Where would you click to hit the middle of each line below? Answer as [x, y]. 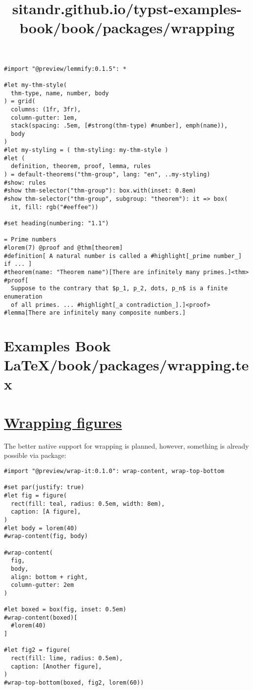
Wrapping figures [63, 422]
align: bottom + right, [49, 577]
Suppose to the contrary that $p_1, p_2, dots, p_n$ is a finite [119, 289]
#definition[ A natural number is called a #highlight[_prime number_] [123, 256]
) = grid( [20, 101]
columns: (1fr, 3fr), [46, 109]
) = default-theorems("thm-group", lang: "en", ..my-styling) [107, 175]
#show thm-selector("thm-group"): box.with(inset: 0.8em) [100, 191]
